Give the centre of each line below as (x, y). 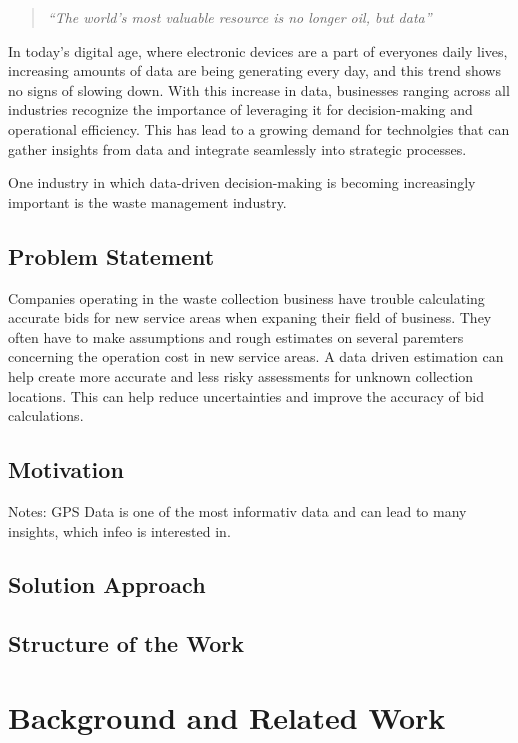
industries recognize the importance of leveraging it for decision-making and (240, 109)
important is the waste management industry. (147, 201)
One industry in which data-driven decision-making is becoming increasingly (242, 182)
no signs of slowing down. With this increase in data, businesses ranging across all (259, 89)
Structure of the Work (126, 643)
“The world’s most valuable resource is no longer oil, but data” (239, 17)
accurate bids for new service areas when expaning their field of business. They (250, 317)
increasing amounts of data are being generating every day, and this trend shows (254, 70)
